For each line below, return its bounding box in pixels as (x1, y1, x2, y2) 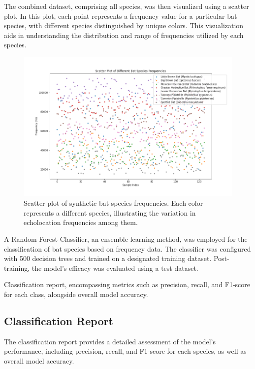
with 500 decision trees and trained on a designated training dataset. (4, 253, 212, 263)
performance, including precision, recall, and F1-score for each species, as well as (4, 346, 247, 356)
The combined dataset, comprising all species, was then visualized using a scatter (4, 1, 249, 11)
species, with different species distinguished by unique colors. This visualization (4, 20, 244, 31)
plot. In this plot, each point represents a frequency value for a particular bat (4, 10, 237, 21)
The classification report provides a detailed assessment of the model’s (4, 336, 216, 346)
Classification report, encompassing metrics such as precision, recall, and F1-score (4, 279, 251, 290)
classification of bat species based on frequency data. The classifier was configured (4, 243, 251, 254)
